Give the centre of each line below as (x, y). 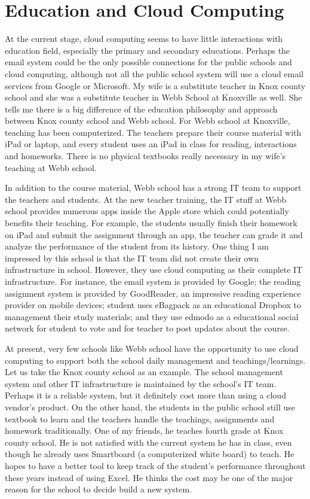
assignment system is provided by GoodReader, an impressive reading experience (153, 293)
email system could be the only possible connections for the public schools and (148, 62)
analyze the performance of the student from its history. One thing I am (137, 246)
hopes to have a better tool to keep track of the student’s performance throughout (155, 465)
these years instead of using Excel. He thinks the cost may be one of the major (149, 477)
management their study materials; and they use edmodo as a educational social (152, 316)
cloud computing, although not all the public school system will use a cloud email (154, 73)
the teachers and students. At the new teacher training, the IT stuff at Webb (146, 199)
